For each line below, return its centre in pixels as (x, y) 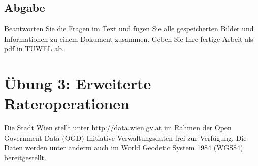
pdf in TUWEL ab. (34, 48)
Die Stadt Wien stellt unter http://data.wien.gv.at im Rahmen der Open (118, 128)
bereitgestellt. (25, 158)
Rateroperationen (67, 103)
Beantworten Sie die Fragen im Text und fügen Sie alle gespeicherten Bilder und (129, 29)
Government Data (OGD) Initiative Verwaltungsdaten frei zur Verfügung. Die (125, 137)
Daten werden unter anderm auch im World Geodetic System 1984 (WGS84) (124, 147)
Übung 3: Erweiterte (78, 84)
